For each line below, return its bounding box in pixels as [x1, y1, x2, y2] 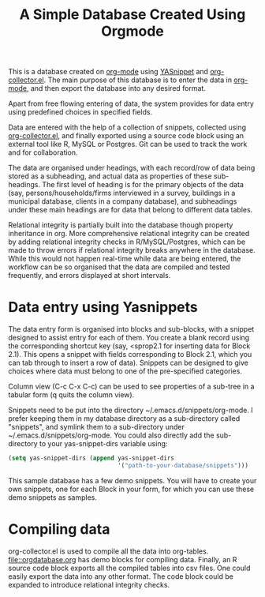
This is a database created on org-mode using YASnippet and [8, 67, 209, 77]
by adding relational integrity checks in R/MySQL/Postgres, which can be [8, 237, 246, 246]
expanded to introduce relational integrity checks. [8, 580, 170, 589]
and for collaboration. [8, 148, 78, 157]
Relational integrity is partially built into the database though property [8, 220, 233, 230]
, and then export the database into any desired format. [26, 84, 207, 93]
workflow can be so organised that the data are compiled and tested [8, 262, 230, 272]
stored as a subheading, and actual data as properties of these [8, 171, 212, 181]
